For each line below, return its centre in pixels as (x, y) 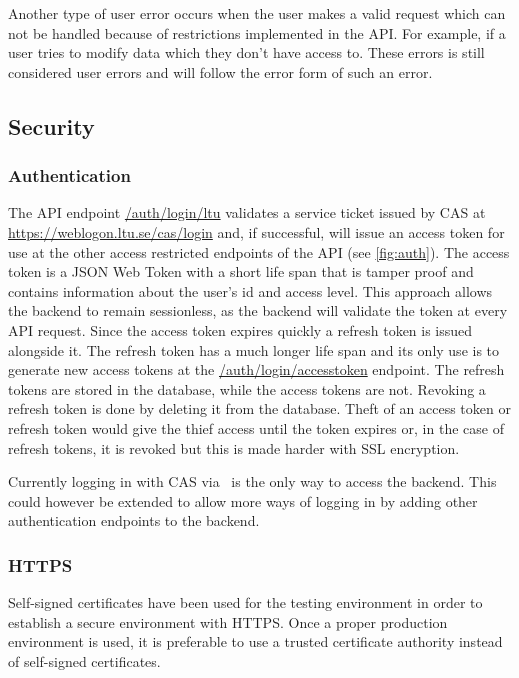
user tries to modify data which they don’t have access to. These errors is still (246, 52)
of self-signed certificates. (84, 660)
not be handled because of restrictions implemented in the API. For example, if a (257, 32)
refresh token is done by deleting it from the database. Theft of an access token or (259, 408)
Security (51, 125)
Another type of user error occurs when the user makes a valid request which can (257, 13)
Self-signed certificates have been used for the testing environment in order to (245, 602)
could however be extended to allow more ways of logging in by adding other (243, 500)
